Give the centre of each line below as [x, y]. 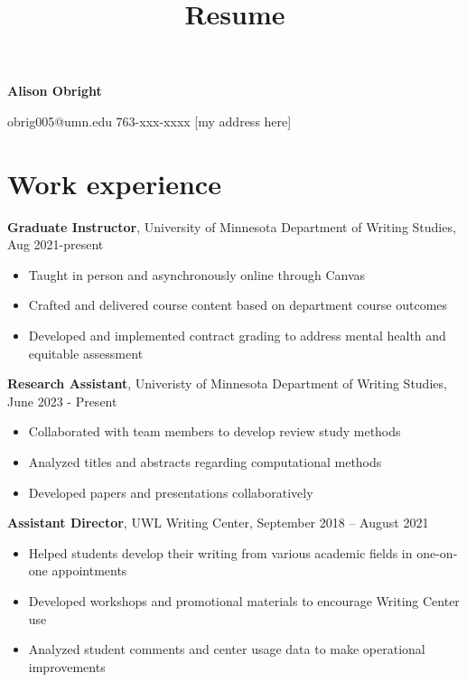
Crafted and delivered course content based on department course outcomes [238, 305]
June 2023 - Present [62, 401]
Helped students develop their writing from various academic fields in [220, 552]
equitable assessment [86, 353]
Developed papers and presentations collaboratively [171, 492]
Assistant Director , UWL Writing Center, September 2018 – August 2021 [218, 523]
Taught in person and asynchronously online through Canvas [197, 274]
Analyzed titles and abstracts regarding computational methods [205, 462]
